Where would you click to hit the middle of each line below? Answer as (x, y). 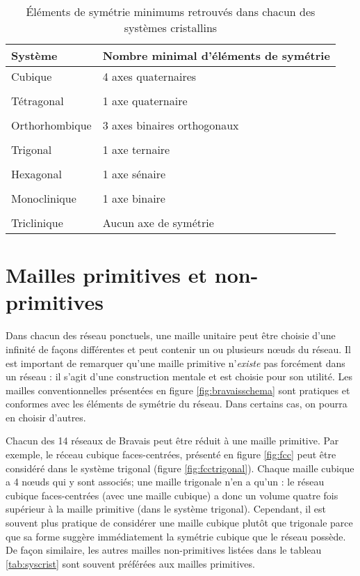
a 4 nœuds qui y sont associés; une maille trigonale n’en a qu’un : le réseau (165, 482)
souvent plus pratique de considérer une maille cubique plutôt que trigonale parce (179, 523)
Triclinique (37, 223)
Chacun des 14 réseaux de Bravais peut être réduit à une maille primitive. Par (172, 441)
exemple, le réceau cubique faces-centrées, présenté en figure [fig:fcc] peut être (171, 454)
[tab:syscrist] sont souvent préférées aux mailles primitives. (130, 563)
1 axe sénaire (134, 174)
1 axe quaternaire (145, 101)
